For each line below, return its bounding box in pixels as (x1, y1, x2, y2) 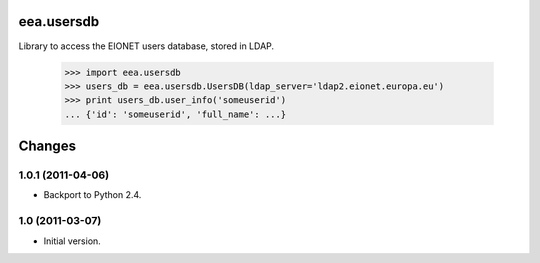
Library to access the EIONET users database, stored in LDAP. (18, 40, 275, 52)
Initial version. (43, 235, 102, 247)
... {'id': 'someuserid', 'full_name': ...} (64, 108, 287, 120)
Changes (18, 138, 77, 155)
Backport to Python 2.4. (43, 189, 142, 201)
